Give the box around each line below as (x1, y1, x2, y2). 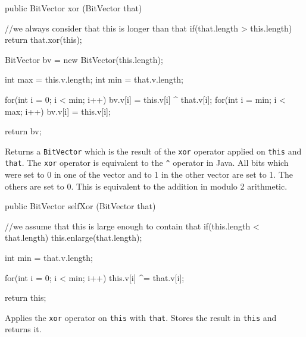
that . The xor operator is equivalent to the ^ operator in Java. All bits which (5, 156, 289, 169)
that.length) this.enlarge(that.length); (5, 231, 142, 244)
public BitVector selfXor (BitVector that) (5, 200, 156, 212)
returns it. (5, 323, 42, 335)
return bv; (5, 125, 42, 137)
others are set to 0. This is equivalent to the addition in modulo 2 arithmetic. (5, 179, 288, 192)
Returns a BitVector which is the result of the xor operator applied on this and (5, 144, 302, 157)
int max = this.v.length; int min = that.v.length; (5, 73, 183, 86)
